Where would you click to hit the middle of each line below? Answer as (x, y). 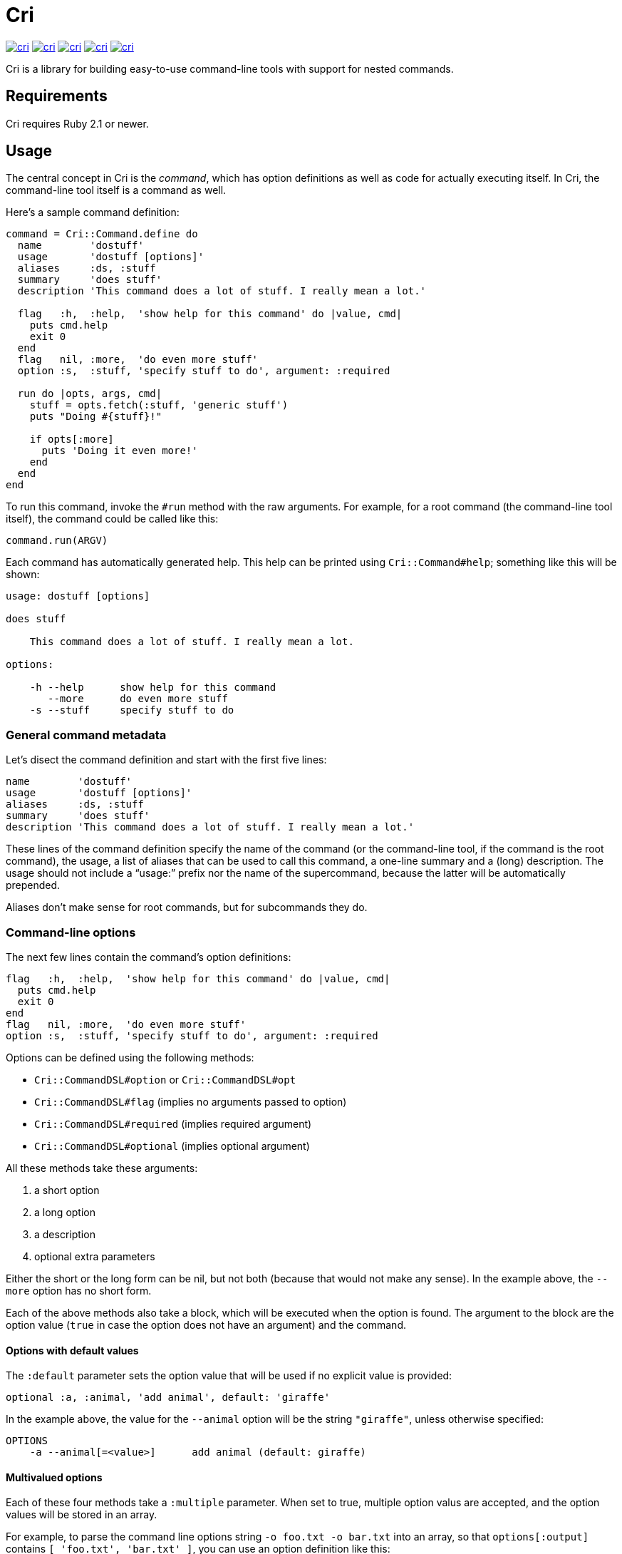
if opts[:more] (72, 439)
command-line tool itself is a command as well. (116, 190)
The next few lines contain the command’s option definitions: (149, 957)
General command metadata (86, 735)
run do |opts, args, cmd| (90, 394)
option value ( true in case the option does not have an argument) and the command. (206, 1324)
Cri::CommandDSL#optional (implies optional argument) (172, 1146)
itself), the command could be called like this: (112, 519)
